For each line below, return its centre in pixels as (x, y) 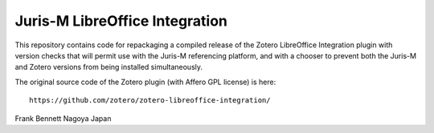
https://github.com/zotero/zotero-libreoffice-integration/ (150, 101)
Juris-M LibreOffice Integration (121, 21)
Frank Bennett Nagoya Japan (63, 118)
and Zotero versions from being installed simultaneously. (109, 67)
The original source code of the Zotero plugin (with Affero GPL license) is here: (145, 82)
